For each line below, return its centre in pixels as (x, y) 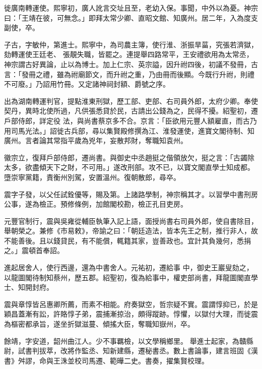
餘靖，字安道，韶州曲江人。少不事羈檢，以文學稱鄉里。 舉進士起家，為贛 (125, 341)
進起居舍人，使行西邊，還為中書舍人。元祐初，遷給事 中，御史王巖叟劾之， (129, 267)
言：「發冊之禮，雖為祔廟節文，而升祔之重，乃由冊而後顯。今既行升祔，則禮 (129, 74)
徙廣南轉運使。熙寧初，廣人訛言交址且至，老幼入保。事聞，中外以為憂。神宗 (131, 8)
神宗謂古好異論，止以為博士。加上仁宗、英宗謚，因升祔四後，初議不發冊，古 (131, 64)
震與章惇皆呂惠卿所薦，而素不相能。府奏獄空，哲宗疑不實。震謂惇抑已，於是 (131, 304)
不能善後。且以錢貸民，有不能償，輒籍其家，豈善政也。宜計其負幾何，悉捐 (127, 240)
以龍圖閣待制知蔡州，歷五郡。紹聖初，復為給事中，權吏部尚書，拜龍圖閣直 (127, 277)
